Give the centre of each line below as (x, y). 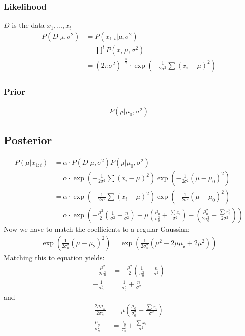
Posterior (28, 140)
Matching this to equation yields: (54, 257)
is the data (28, 25)
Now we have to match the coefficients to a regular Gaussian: (97, 229)
